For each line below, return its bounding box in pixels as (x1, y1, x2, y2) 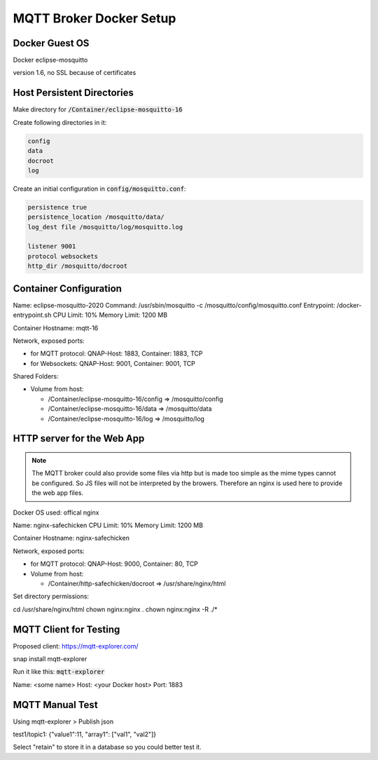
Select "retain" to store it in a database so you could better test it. (13, 743, 202, 752)
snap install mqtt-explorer (13, 655, 87, 663)
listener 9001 (27, 243, 76, 250)
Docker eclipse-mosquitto (13, 56, 88, 65)
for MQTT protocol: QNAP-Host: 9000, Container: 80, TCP (30, 559, 199, 568)
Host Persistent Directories (13, 87, 134, 99)
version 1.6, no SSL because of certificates (13, 69, 136, 77)
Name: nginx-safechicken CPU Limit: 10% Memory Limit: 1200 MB (13, 521, 203, 529)
